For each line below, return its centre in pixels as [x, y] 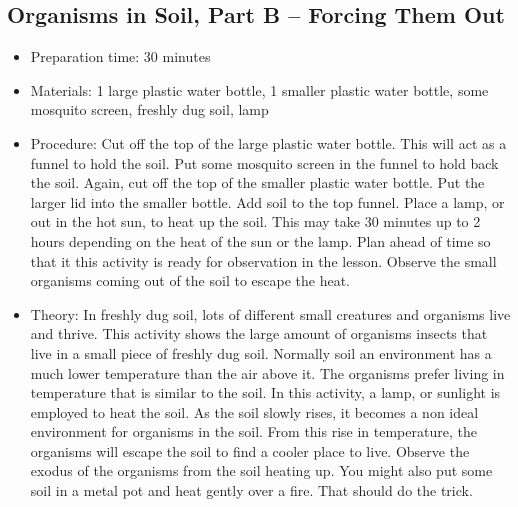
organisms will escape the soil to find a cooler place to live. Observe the [250, 450]
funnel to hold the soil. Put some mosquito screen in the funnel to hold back [264, 162]
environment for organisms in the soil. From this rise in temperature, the [253, 431]
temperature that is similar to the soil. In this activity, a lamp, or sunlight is [265, 392]
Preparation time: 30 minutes [120, 56]
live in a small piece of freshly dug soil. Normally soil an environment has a [261, 352]
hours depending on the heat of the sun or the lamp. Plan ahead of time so [260, 240]
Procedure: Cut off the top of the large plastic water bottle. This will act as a [268, 142]
